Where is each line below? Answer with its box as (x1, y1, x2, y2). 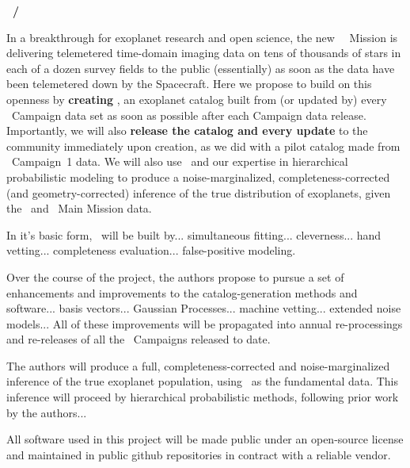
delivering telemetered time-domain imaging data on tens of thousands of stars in (6, 44, 401, 61)
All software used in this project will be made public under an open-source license (6, 431, 404, 447)
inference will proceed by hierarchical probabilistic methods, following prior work (6, 389, 399, 405)
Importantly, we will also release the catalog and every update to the (6, 122, 368, 139)
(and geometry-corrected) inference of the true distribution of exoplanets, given (6, 184, 391, 201)
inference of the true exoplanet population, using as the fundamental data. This (6, 373, 399, 389)
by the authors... (6, 404, 87, 420)
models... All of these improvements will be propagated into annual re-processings (6, 315, 403, 332)
